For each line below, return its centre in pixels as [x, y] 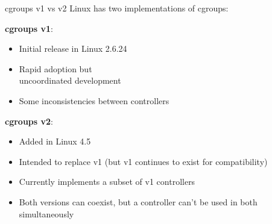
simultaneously [46, 213]
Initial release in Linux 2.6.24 [73, 48]
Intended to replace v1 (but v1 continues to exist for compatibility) [143, 161]
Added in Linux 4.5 [55, 141]
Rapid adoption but [55, 68]
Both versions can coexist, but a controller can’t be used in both [138, 201]
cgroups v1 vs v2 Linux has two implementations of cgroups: [117, 8]
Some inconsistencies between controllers [94, 100]
